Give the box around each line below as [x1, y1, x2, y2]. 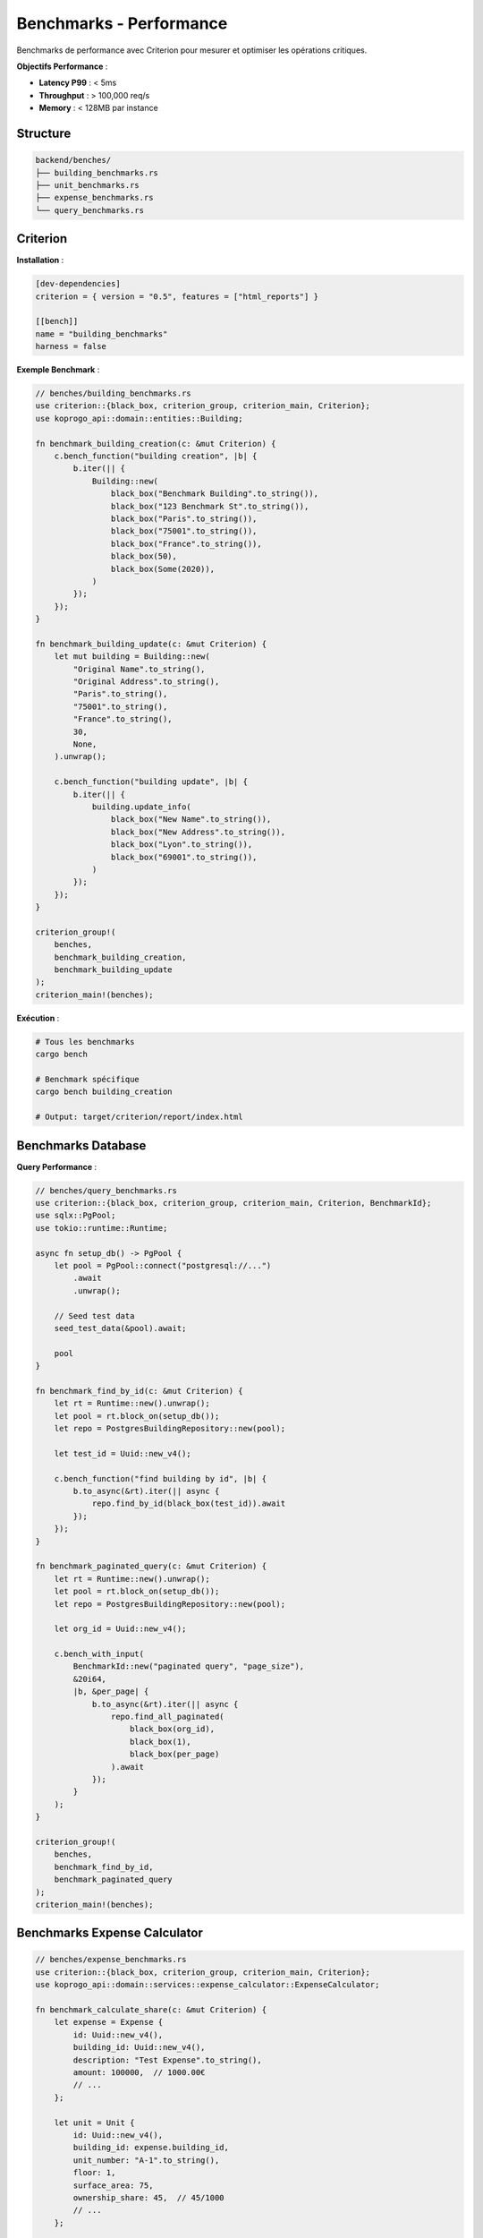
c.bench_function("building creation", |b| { [54, 451, 258, 461]
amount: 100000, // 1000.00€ [72, 2068, 206, 2077]
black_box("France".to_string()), [110, 538, 263, 549]
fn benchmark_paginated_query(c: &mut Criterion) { [35, 1561, 267, 1571]
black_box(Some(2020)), [110, 564, 215, 574]
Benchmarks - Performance [16, 13, 228, 33]
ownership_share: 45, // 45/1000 [72, 2192, 225, 2202]
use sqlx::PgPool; [35, 1210, 116, 1221]
